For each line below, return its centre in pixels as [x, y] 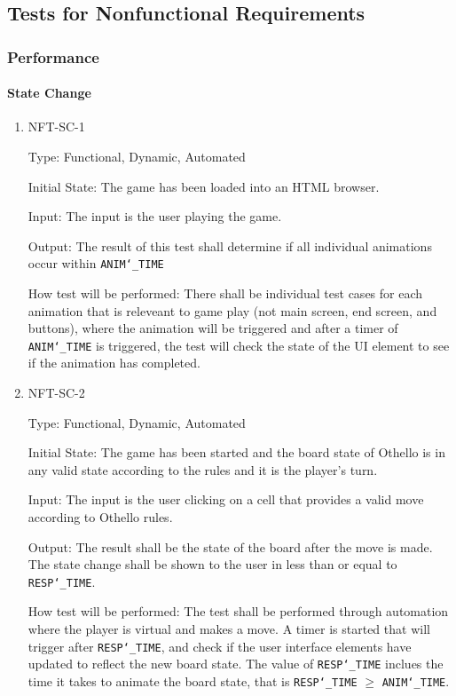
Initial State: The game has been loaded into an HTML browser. [204, 186]
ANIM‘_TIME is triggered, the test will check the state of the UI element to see [239, 345]
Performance [53, 56]
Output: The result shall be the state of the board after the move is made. [230, 546]
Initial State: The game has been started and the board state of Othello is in [236, 452]
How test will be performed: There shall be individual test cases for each [225, 293]
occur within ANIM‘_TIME [96, 263]
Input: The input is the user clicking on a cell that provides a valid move [226, 499]
